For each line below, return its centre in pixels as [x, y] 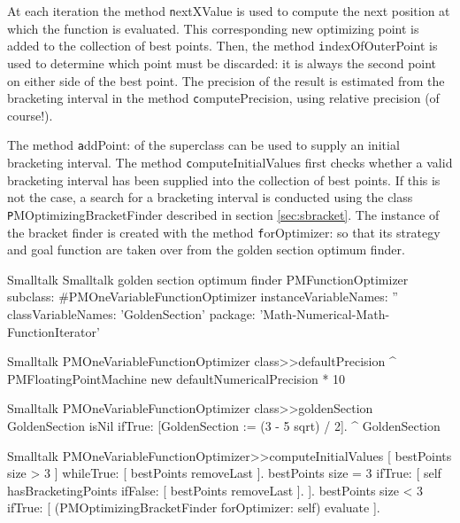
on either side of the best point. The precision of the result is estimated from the [226, 80]
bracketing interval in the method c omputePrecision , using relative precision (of [223, 98]
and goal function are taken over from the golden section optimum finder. [206, 250]
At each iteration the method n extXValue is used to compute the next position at [229, 11]
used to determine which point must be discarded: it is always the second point [222, 62]
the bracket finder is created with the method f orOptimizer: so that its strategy [224, 232]
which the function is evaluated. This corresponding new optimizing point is [213, 28]
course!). [30, 115]
